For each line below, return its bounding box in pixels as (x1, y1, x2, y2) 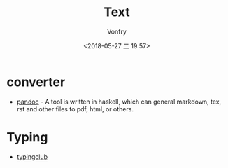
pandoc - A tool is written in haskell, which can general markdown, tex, (16, 97, 222, 106)
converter (6, 74, 66, 90)
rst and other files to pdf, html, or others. (16, 104, 134, 113)
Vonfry (106, 27, 127, 36)
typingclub (16, 152, 48, 161)
